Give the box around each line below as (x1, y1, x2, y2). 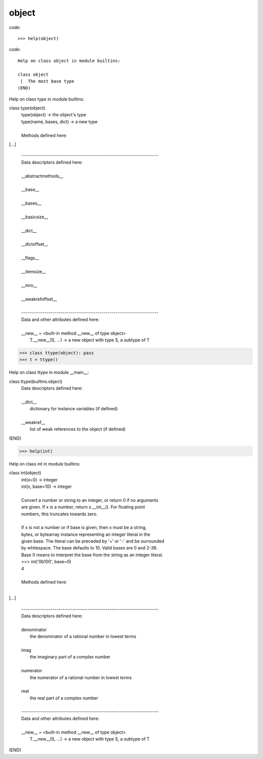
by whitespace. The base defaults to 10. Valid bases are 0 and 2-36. (21, 545, 158, 551)
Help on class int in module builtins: (9, 461, 80, 466)
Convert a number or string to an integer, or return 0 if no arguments (21, 497, 158, 503)
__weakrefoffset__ (21, 296, 57, 302)
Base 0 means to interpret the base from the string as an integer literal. (21, 552, 163, 558)
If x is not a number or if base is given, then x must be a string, (21, 525, 147, 530)
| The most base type (20, 78, 75, 84)
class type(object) (9, 105, 46, 111)
